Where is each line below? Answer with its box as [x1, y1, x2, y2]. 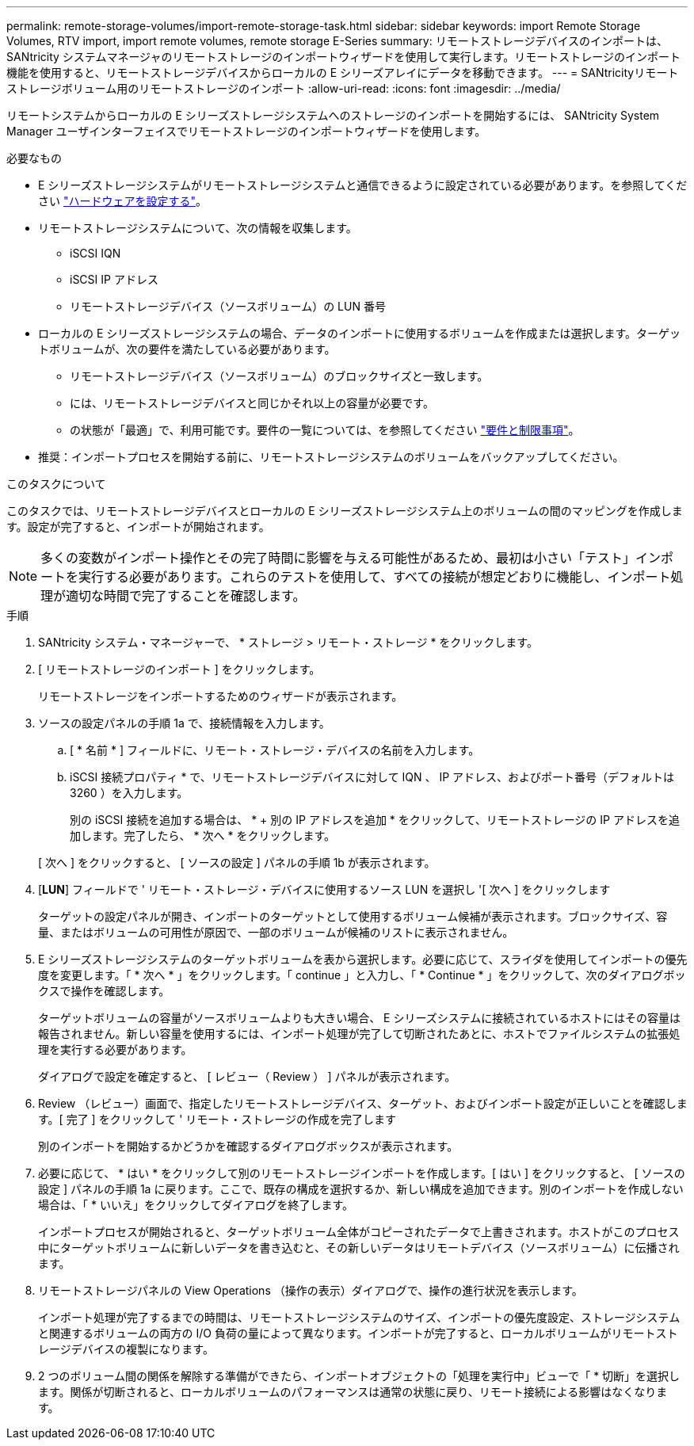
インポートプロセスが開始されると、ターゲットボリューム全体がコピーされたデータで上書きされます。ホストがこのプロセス [38, 1225, 680, 1238]
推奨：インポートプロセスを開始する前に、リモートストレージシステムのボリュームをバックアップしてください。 [38, 450, 624, 464]
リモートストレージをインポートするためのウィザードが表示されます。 [38, 689, 403, 703]
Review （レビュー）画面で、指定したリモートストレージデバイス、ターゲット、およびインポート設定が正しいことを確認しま [38, 1097, 688, 1110]
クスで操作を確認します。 [38, 984, 170, 998]
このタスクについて [6, 477, 106, 490]
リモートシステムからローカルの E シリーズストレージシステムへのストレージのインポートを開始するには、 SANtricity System [6, 109, 660, 122]
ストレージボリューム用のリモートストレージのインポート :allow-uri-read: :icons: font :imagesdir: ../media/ [6, 82, 561, 95]
